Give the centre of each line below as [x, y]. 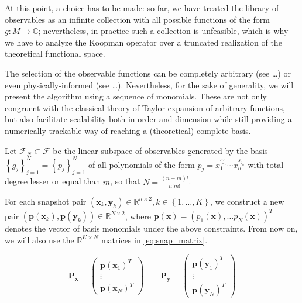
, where [138, 216]
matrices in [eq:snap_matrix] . [154, 240]
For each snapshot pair [46, 201]
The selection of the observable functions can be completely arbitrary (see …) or [148, 73]
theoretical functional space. [55, 54]
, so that [125, 181]
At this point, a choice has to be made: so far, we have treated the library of [142, 8]
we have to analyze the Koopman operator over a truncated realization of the [143, 42]
